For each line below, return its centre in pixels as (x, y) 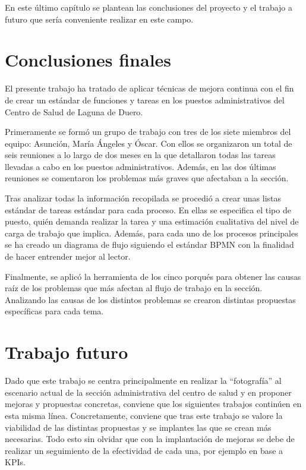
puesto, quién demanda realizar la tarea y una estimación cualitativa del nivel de (152, 221)
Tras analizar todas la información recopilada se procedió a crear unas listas (143, 198)
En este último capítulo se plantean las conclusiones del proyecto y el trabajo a (149, 7)
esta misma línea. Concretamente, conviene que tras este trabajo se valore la (144, 415)
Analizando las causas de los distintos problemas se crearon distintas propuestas (150, 299)
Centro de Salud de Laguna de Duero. (74, 111)
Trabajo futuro (67, 352)
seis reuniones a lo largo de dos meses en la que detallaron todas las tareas (140, 155)
